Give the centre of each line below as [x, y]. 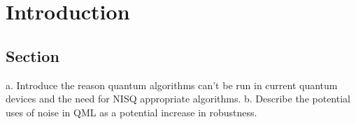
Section [33, 55]
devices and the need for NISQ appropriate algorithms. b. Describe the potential [178, 99]
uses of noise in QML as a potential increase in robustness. [131, 112]
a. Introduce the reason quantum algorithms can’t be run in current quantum [172, 85]
